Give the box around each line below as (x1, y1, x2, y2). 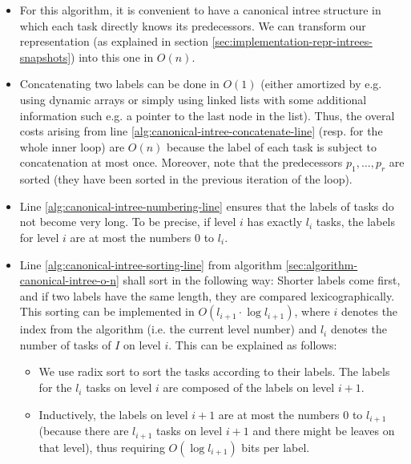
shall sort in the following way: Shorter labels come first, (123, 272, 401, 288)
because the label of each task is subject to (167, 138, 377, 155)
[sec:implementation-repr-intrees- (212, 33, 373, 50)
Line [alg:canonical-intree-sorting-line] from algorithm (19, 256, 282, 272)
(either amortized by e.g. (260, 75, 382, 92)
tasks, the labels (316, 213, 396, 230)
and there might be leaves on (252, 422, 395, 439)
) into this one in (71, 48, 154, 65)
